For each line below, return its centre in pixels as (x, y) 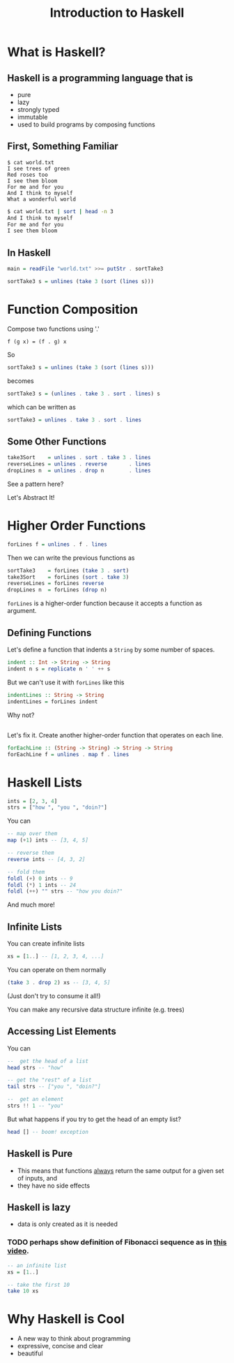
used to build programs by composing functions (86, 124)
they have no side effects (54, 1185)
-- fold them (26, 872)
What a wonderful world (42, 199)
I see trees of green (39, 168)
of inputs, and (37, 1178)
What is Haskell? (56, 52)
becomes (21, 381)
